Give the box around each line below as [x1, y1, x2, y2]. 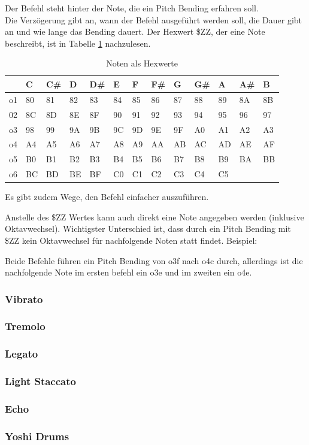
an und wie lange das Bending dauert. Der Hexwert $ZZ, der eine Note [5, 25, 265, 38]
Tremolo [5, 319, 46, 334]
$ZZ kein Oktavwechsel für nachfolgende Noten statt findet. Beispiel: [5, 234, 257, 246]
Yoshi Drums [5, 428, 69, 443]
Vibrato [5, 291, 43, 306]
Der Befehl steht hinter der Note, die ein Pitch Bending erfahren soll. [5, 2, 259, 14]
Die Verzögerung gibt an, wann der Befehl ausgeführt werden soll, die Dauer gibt [5, 13, 302, 26]
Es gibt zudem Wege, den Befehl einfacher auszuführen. [5, 190, 209, 203]
